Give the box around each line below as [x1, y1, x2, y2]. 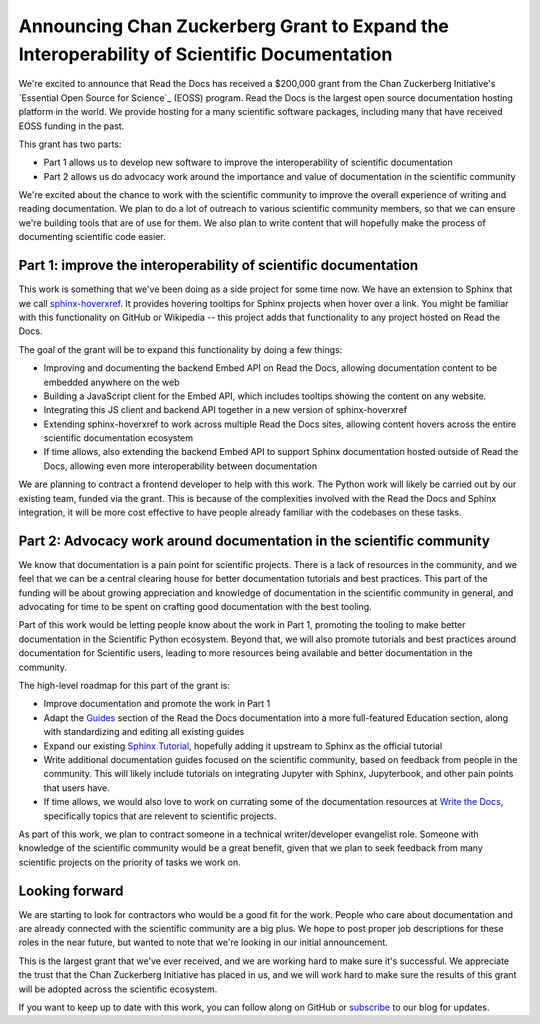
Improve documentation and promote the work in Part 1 [43, 698, 271, 710]
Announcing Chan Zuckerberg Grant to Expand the [18, 15, 450, 37]
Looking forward [18, 882, 124, 899]
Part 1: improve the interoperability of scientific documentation [18, 257, 419, 274]
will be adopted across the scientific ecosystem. [18, 983, 218, 995]
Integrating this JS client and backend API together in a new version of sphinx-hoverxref [43, 404, 408, 416]
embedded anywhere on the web [43, 376, 180, 388]
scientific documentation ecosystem [43, 432, 194, 444]
